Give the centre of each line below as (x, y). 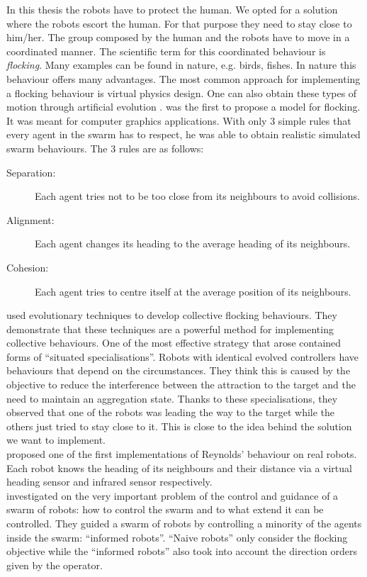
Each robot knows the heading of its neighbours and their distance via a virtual (179, 467)
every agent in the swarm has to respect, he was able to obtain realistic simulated (183, 134)
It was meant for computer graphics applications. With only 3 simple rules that (179, 120)
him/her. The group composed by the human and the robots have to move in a (178, 37)
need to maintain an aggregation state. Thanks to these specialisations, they (172, 398)
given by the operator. (55, 565)
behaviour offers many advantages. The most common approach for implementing (183, 78)
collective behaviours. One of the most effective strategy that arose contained (174, 343)
